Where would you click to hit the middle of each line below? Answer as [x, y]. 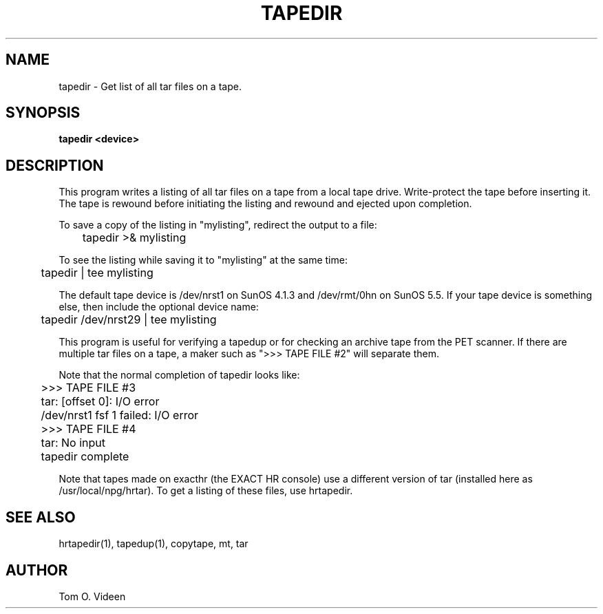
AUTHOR [37, 570]
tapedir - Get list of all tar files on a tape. [150, 86]
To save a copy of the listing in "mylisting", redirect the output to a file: [218, 225]
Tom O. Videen [92, 596]
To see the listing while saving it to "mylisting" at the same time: [203, 260]
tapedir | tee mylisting [97, 273]
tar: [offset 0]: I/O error [100, 402]
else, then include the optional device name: [159, 307]
